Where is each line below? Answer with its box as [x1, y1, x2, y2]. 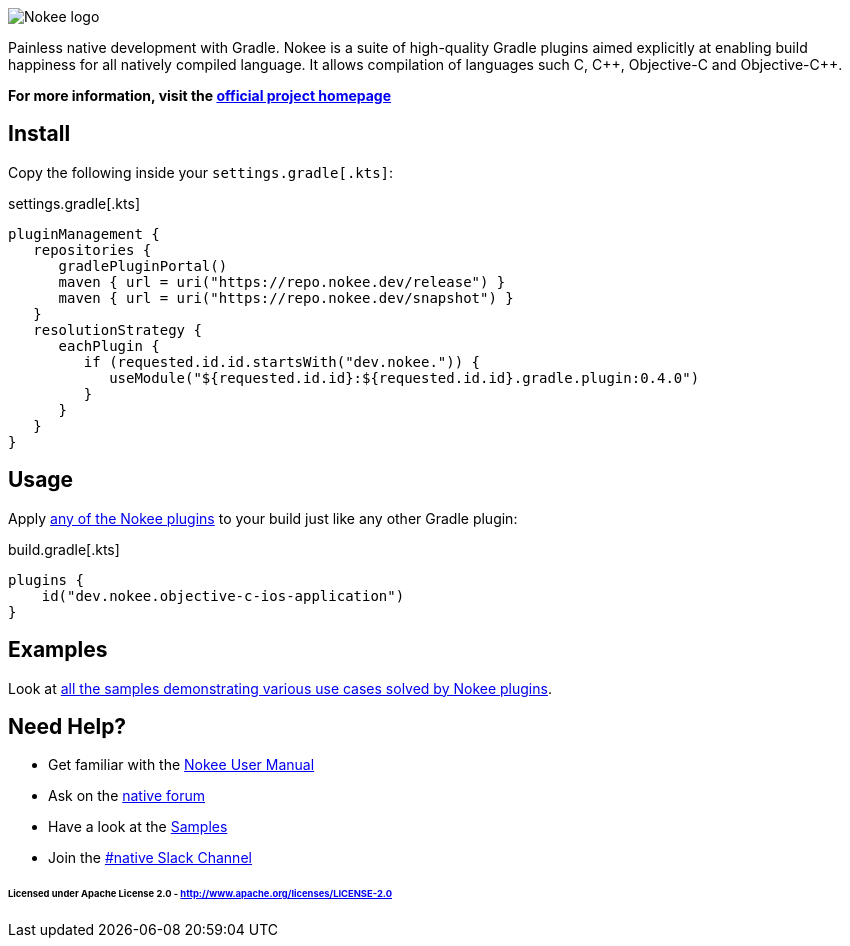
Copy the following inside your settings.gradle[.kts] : [8, 163, 394, 181]
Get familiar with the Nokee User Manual [48, 756, 315, 774]
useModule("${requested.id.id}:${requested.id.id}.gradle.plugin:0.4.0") [109, 369, 700, 386]
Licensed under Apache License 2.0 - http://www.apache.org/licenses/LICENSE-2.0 [8, 888, 392, 900]
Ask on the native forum [48, 787, 206, 805]
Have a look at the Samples [48, 818, 228, 836]
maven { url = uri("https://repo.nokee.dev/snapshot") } [58, 289, 514, 306]
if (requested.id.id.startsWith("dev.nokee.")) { [83, 353, 481, 370]
